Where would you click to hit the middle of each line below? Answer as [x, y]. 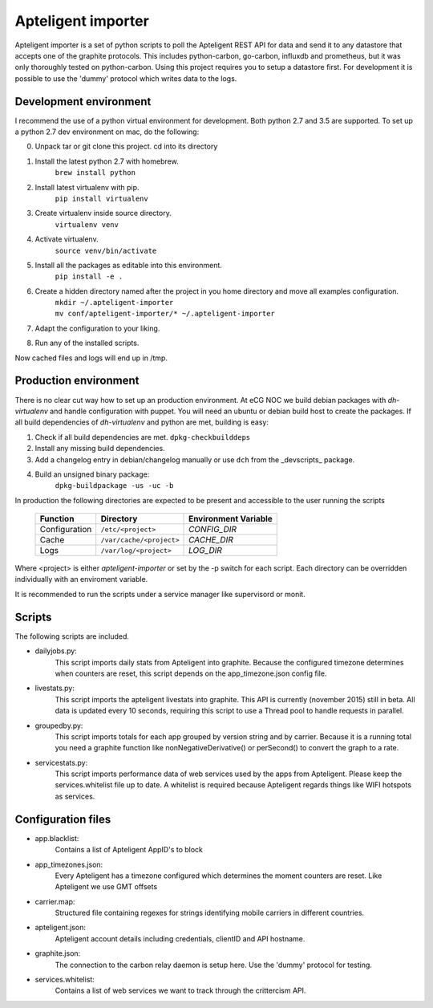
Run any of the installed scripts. [87, 343]
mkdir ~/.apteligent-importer [114, 303]
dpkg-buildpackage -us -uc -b [114, 486]
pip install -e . [89, 276]
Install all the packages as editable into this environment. [128, 265]
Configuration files [63, 819]
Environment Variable [231, 519]
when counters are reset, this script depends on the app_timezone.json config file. [191, 673]
